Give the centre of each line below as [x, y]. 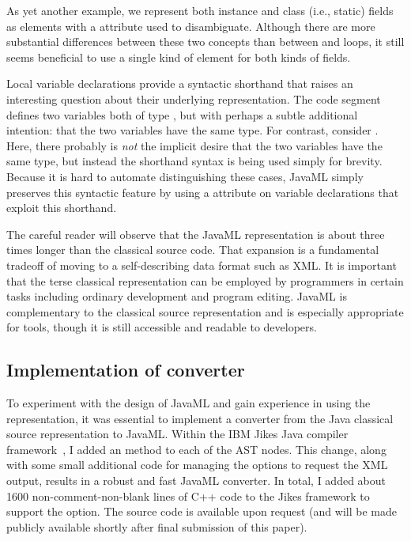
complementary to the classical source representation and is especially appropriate [205, 311]
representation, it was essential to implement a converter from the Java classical [200, 418]
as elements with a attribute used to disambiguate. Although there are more [191, 26]
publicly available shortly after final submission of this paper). [157, 526]
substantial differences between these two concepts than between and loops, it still [205, 42]
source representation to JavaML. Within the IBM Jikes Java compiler [177, 434]
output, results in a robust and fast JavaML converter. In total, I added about [196, 480]
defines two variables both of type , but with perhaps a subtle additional [182, 114]
